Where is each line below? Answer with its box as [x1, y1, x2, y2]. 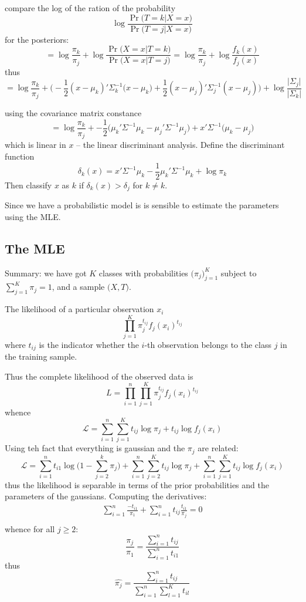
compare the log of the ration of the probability [5, 2, 176, 13]
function [5, 150, 35, 162]
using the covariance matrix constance [5, 107, 142, 119]
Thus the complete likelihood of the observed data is [5, 370, 193, 382]
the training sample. [5, 350, 77, 363]
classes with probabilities [98, 266, 188, 279]
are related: [198, 442, 239, 454]
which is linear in [5, 138, 66, 151]
